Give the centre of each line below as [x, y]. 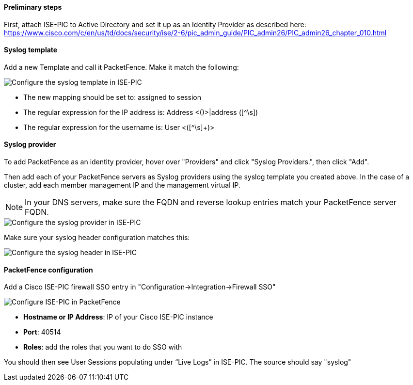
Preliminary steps [33, 7]
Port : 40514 [42, 332]
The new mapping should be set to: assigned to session [112, 97]
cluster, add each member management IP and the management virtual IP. [122, 185]
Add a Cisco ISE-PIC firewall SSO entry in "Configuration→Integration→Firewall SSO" [140, 287]
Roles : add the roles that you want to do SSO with [103, 347]
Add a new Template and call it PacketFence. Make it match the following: [121, 67]
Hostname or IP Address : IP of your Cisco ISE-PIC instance [118, 317]
